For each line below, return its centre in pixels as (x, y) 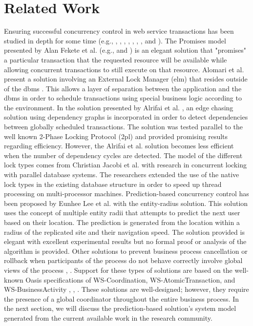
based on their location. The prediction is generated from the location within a (122, 222)
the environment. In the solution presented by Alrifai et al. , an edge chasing (119, 107)
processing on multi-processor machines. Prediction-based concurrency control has (126, 194)
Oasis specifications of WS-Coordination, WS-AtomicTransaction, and (130, 279)
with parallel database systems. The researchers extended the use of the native (122, 174)
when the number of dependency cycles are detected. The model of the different (123, 155)
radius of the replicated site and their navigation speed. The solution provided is (124, 232)
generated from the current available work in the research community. (108, 317)
